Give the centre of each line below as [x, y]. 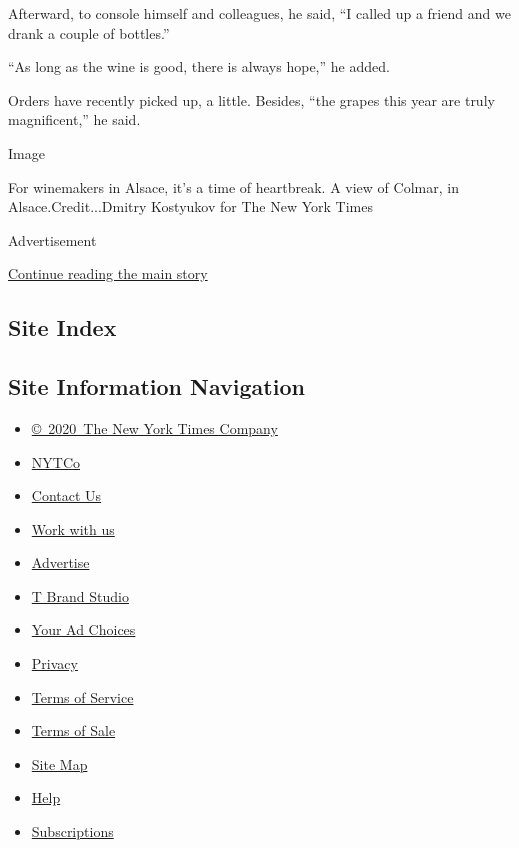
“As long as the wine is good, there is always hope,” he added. [199, 66]
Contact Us [66, 495]
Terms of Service [82, 696]
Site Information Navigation [156, 386]
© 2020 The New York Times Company [154, 427]
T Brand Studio [80, 595]
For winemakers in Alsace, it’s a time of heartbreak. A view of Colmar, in [233, 186]
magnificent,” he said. [74, 119]
